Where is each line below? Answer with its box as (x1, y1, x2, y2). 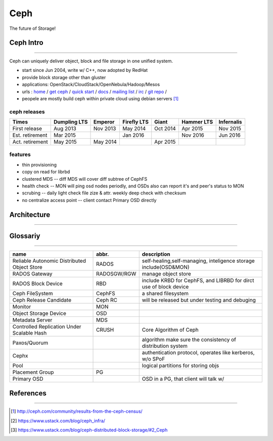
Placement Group (12, 369, 54, 376)
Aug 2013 (54, 125, 77, 132)
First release (12, 125, 42, 132)
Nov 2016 (181, 132, 204, 139)
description (142, 251, 170, 258)
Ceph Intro (9, 38, 43, 47)
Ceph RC (96, 297, 117, 304)
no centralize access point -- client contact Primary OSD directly (22, 197, 157, 203)
